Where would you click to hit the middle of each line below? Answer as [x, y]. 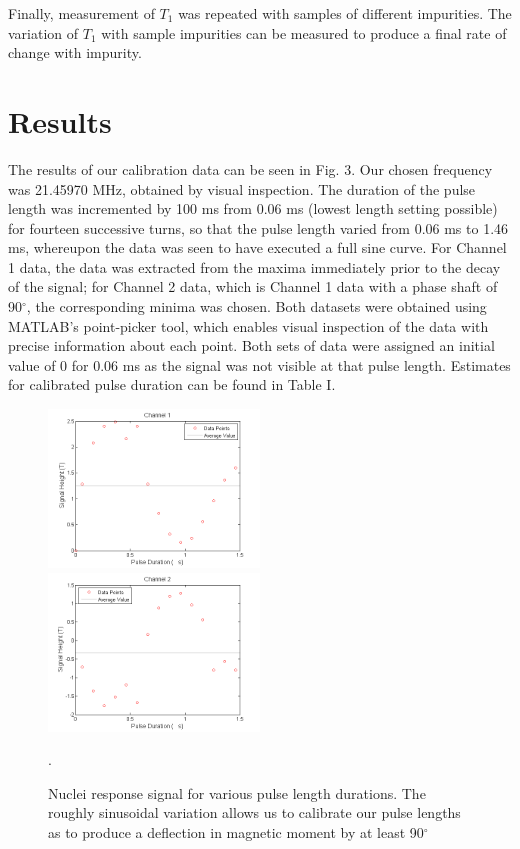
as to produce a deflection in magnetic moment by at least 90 [236, 832]
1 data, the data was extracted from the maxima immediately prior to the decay [254, 266]
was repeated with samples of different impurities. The [345, 13]
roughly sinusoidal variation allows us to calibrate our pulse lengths [254, 812]
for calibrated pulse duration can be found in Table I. [172, 384]
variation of [43, 32]
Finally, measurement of [81, 13]
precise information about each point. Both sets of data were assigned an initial [251, 345]
